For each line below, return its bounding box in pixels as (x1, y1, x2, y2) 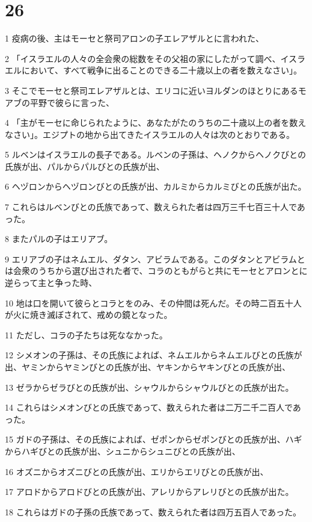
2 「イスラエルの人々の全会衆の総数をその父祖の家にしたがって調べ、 (5, 52, 281, 64)
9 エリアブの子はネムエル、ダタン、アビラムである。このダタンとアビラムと (5, 252, 305, 265)
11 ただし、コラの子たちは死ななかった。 (5, 328, 168, 341)
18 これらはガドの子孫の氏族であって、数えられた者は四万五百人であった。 (5, 505, 301, 518)
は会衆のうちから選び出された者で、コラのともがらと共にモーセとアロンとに (5, 264, 308, 277)
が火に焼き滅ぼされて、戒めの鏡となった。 (5, 308, 173, 321)
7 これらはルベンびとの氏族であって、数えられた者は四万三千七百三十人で (5, 200, 297, 213)
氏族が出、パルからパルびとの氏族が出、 (5, 160, 165, 172)
